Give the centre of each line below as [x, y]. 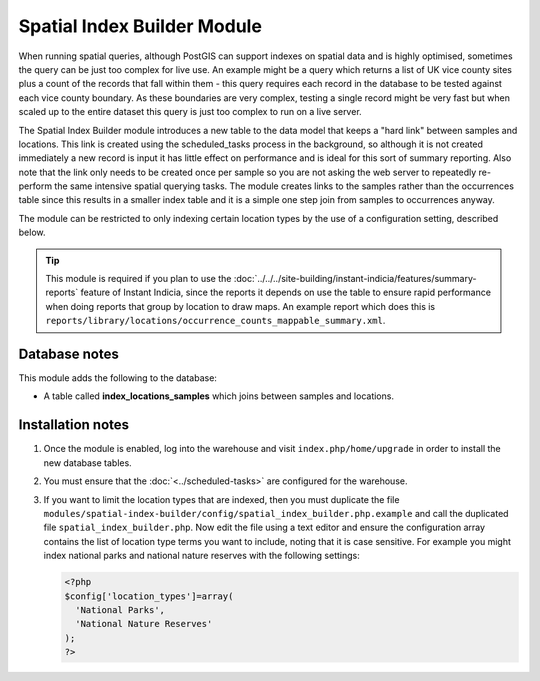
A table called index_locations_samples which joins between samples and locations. [219, 396]
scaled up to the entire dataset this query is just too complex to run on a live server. [190, 112]
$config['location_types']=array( [149, 596]
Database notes [68, 354]
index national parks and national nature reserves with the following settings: [201, 556]
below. [32, 232]
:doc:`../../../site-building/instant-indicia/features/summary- [355, 279]
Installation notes [74, 425]
